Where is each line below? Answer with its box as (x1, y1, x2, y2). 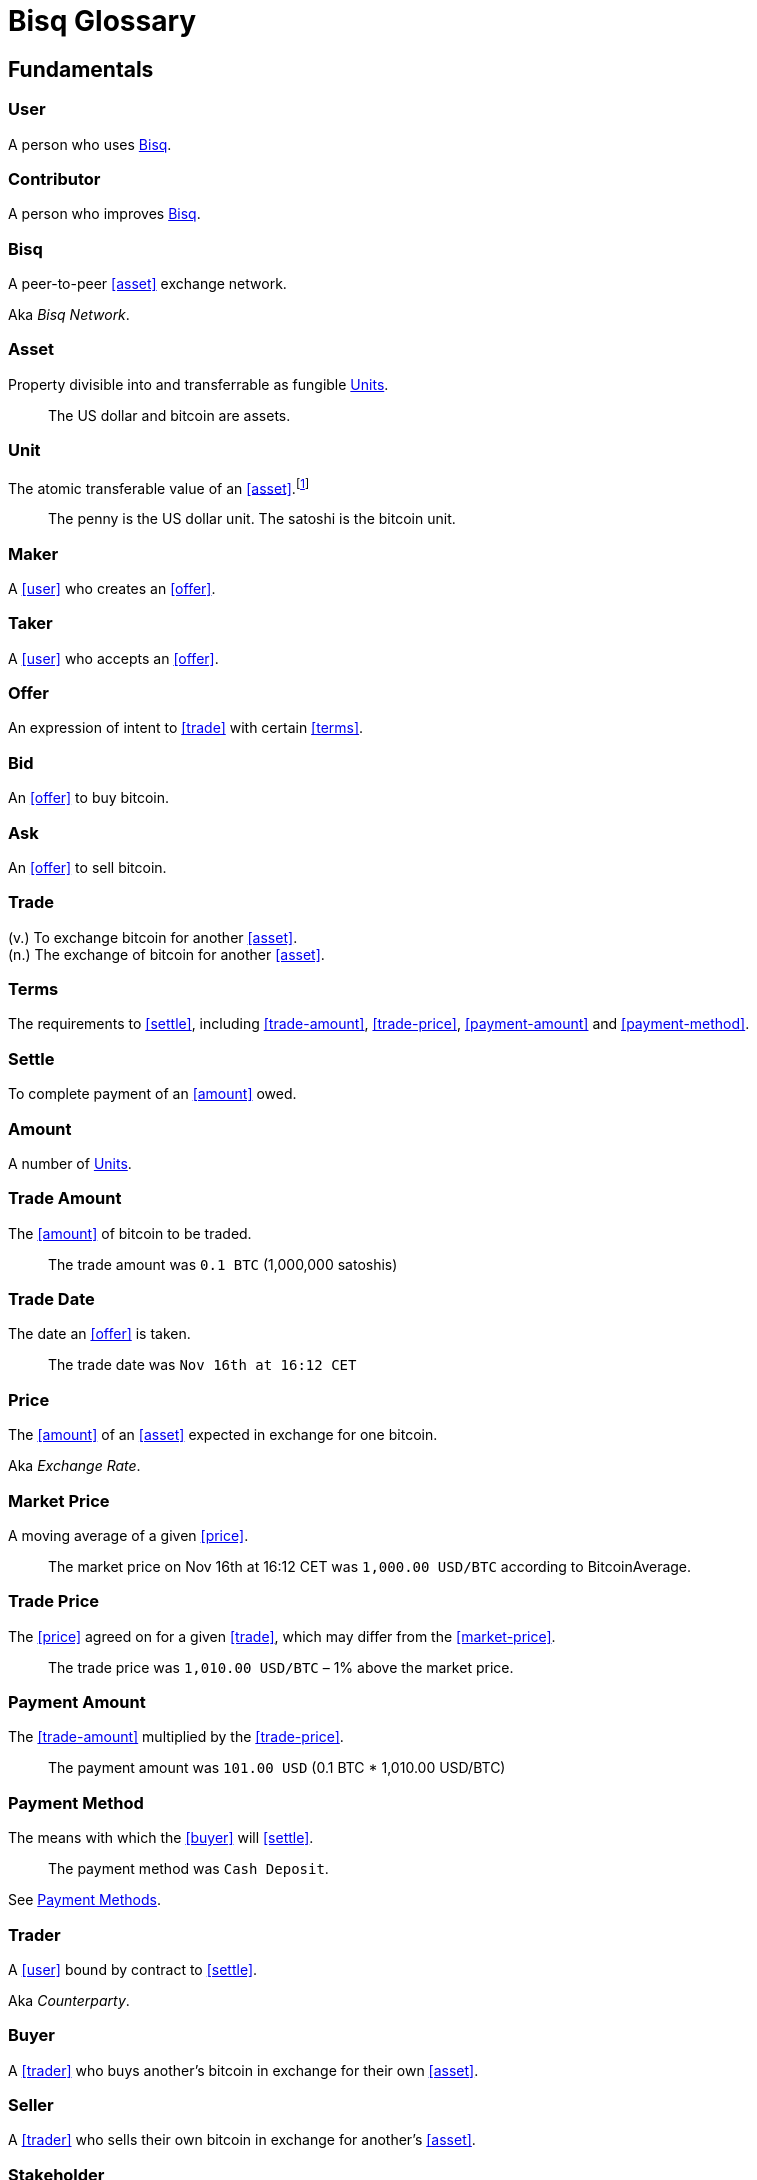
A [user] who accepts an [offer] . (8, 649, 219, 667)
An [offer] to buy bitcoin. (8, 789, 170, 807)
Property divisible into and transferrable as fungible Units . (8, 375, 389, 393)
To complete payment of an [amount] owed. (8, 1085, 297, 1103)
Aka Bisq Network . (8, 306, 130, 324)
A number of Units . (8, 1154, 132, 1172)
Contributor (8, 168, 101, 189)
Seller (8, 2095, 54, 2116)
